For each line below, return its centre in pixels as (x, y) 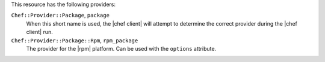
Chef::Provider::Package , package (60, 15)
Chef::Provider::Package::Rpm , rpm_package (75, 40)
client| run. (40, 32)
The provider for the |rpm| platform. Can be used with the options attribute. (121, 48)
